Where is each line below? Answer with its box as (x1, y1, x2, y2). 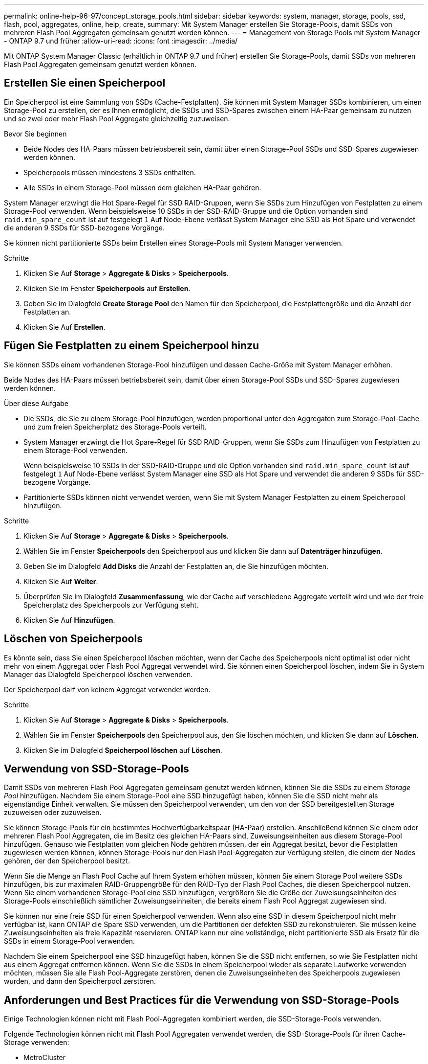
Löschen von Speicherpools (4, 633, 143, 645)
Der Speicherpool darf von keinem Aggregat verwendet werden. (4, 685, 211, 694)
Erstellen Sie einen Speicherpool (4, 77, 166, 90)
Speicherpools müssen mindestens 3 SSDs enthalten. (23, 168, 196, 177)
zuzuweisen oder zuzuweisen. (4, 808, 102, 817)
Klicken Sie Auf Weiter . (23, 577, 98, 586)
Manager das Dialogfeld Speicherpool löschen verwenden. (4, 670, 193, 679)
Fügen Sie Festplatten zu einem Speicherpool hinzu (4, 340, 259, 352)
